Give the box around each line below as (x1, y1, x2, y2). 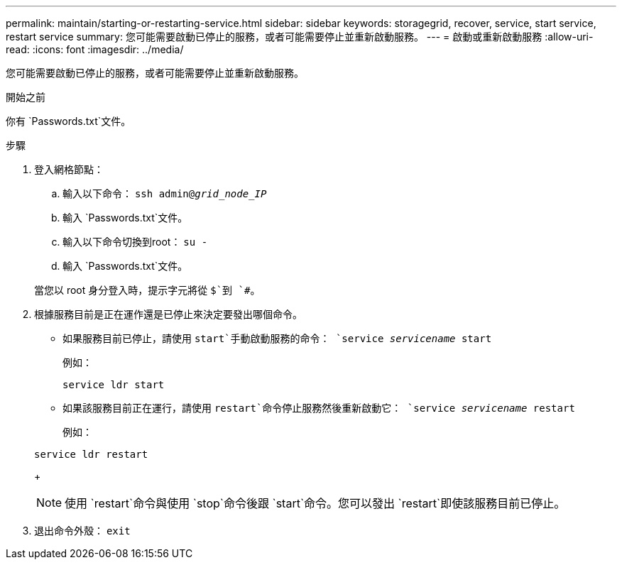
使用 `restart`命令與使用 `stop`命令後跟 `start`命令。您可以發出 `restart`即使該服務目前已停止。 (65, 496, 566, 510)
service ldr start (62, 379, 165, 390)
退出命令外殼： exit (34, 525, 131, 537)
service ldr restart (34, 449, 148, 460)
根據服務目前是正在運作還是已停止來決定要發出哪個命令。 (34, 308, 302, 320)
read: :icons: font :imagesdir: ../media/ (6, 43, 184, 55)
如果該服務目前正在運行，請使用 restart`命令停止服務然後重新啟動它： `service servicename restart (62, 402, 575, 414)
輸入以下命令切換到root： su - (62, 236, 208, 248)
